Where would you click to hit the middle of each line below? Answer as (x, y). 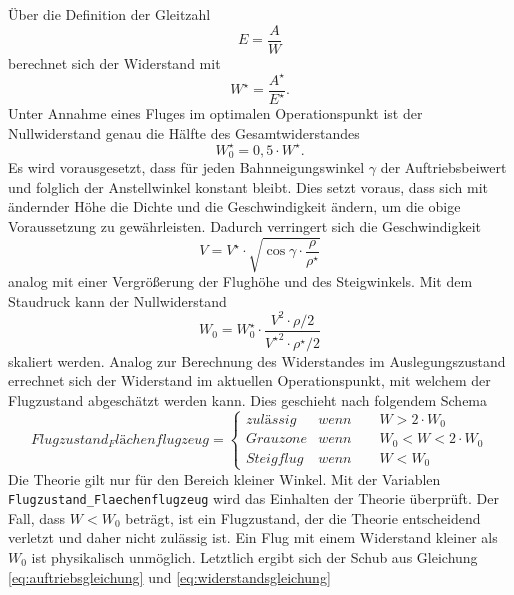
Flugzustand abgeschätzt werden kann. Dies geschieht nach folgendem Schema (248, 400)
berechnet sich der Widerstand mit (114, 62)
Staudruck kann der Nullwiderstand (117, 300)
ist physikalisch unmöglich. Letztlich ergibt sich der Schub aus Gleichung (254, 557)
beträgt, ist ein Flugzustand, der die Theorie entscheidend (303, 517)
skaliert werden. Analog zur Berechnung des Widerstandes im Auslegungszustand (257, 360)
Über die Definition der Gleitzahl (109, 14)
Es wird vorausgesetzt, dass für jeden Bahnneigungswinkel (186, 167)
